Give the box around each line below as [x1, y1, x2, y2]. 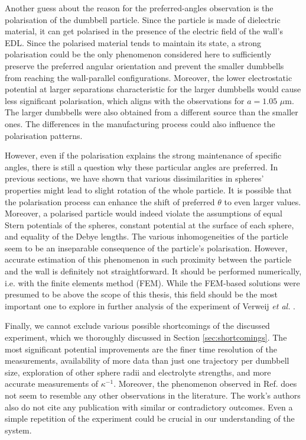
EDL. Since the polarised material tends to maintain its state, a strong [5, 36, 261, 48]
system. [5, 423, 32, 436]
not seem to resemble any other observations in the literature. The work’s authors [5, 389, 301, 401]
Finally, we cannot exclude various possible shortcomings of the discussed [5, 319, 270, 332]
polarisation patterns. [5, 129, 83, 141]
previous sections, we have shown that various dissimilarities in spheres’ [5, 172, 264, 185]
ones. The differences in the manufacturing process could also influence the [5, 117, 275, 130]
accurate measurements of [5, 377, 99, 390]
